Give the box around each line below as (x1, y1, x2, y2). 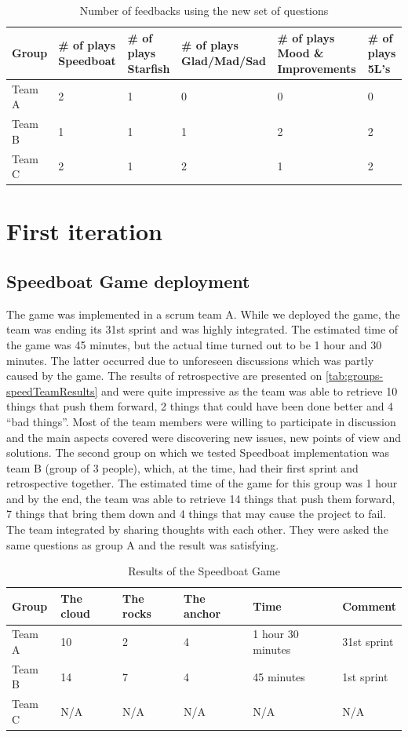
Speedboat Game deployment (6, 268, 250, 293)
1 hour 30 (253, 626, 299, 642)
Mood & (277, 45, 324, 61)
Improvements (277, 60, 356, 76)
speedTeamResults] (6, 382, 98, 399)
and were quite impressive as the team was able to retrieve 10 (100, 382, 398, 399)
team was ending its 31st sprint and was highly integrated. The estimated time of (6, 321, 399, 337)
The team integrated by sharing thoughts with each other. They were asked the (6, 521, 388, 538)
